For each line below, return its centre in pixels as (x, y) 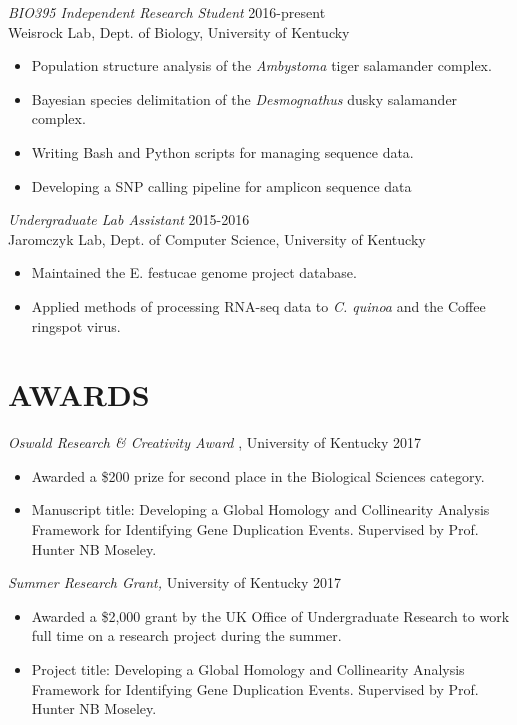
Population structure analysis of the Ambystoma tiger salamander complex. (261, 65)
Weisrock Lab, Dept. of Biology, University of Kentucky (179, 31)
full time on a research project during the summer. (186, 635)
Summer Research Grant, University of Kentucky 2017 (175, 582)
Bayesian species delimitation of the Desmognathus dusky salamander (244, 98)
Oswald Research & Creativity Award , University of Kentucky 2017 (215, 442)
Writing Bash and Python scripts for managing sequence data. (222, 151)
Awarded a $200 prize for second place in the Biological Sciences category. (258, 475)
